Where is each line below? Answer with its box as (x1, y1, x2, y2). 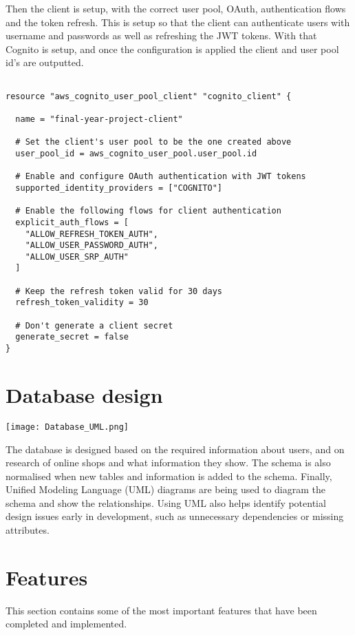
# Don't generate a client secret (15, 320, 173, 331)
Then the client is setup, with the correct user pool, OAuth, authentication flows (6, 1, 346, 15)
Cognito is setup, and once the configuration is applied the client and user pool (6, 41, 339, 56)
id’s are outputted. (6, 55, 84, 70)
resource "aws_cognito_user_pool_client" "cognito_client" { (6, 91, 292, 101)
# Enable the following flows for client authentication (15, 206, 281, 216)
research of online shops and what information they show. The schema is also (6, 455, 331, 470)
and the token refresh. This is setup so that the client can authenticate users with (6, 14, 350, 29)
